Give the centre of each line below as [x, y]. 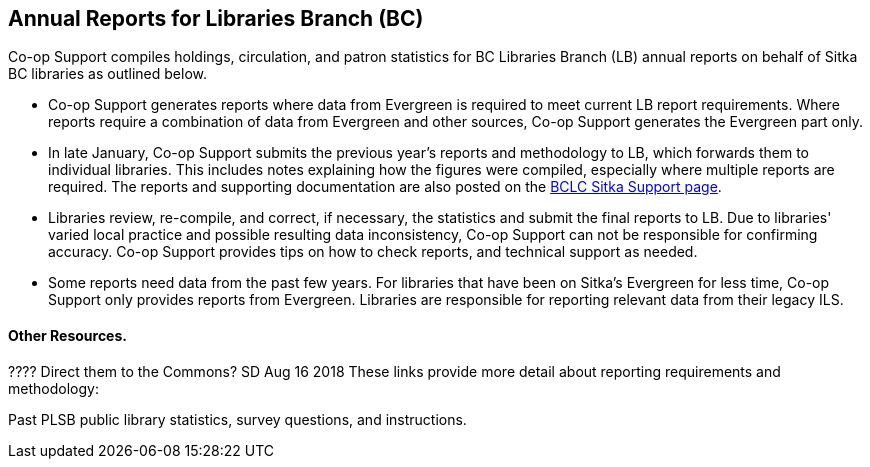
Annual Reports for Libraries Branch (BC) [216, 18]
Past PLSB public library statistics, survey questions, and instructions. [237, 419]
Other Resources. [67, 336]
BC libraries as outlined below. [107, 74]
